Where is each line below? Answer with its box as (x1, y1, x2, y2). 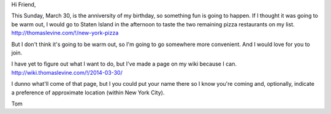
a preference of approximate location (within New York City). (11, 89, 165, 96)
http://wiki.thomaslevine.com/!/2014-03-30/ (11, 69, 123, 76)
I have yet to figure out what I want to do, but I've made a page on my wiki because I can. (11, 60, 237, 67)
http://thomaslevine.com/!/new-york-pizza (11, 29, 119, 37)
